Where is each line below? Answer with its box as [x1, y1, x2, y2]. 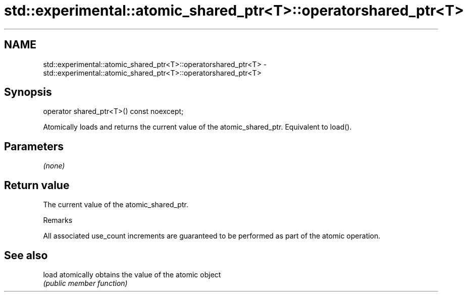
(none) [43, 161, 65, 170]
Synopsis [4, 86, 52, 99]
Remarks [43, 216, 73, 225]
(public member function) [43, 278, 128, 287]
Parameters [4, 140, 64, 153]
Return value [4, 179, 70, 192]
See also [4, 249, 48, 262]
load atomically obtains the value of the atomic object [43, 270, 221, 279]
